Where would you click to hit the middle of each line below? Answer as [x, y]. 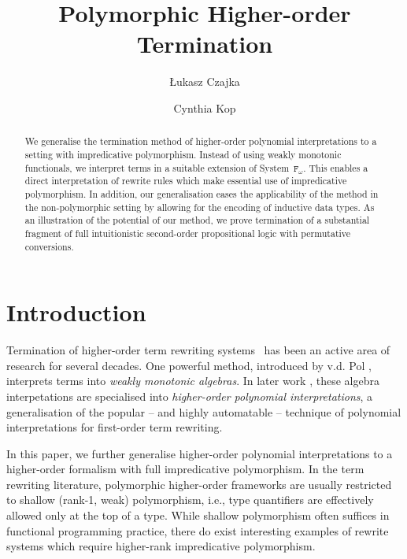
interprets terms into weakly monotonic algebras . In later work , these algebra [193, 381]
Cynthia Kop [205, 107]
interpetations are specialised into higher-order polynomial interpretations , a [190, 396]
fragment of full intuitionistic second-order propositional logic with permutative [188, 233]
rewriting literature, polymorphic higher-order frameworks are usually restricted [199, 484]
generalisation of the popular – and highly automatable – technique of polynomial [204, 411]
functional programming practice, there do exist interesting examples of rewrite [198, 530]
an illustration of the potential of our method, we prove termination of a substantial [197, 220]
